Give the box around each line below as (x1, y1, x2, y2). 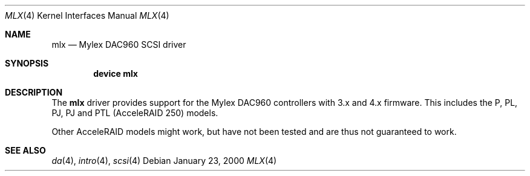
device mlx (93, 68, 138, 79)
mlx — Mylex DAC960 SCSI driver (51, 39, 186, 50)
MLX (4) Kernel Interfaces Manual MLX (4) (5, 10, 169, 21)
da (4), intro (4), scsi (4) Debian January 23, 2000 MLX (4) (51, 155, 277, 166)
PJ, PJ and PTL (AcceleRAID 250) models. (51, 108, 218, 118)
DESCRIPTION (5, 87, 63, 97)
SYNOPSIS (5, 58, 49, 68)
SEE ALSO (5, 145, 46, 155)
